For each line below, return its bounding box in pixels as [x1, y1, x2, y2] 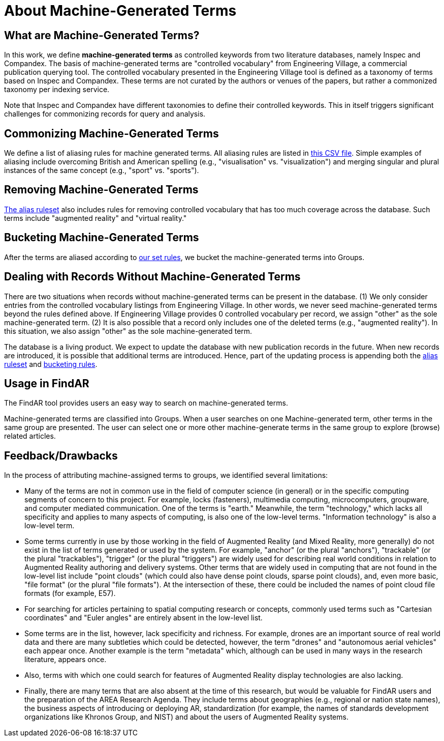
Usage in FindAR [4, 377, 89, 390]
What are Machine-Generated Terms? [4, 28, 200, 42]
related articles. [4, 432, 56, 441]
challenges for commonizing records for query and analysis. [4, 109, 206, 119]
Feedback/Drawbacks [4, 449, 118, 462]
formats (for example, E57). [24, 589, 116, 598]
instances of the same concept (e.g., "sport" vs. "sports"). [4, 166, 199, 175]
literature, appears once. [24, 655, 107, 664]
